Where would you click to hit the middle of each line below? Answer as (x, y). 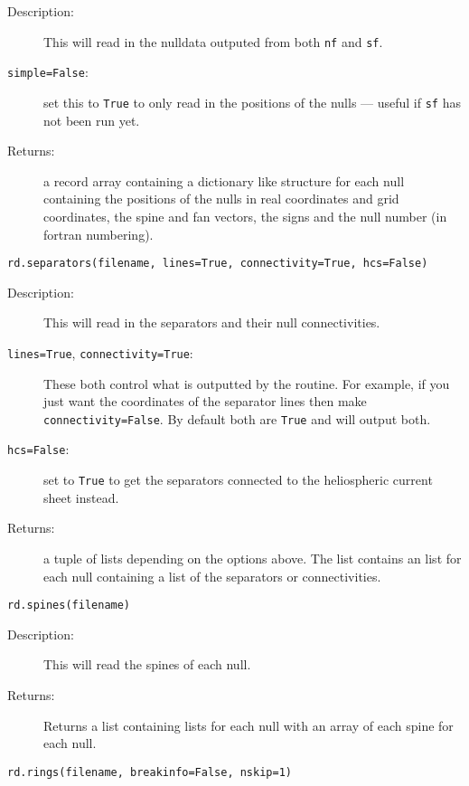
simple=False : (48, 72)
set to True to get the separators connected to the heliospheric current (238, 480)
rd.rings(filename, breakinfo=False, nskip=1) (150, 772)
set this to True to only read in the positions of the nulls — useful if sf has (252, 102)
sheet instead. (81, 497)
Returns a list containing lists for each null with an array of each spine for (249, 725)
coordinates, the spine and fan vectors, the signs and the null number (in (245, 216)
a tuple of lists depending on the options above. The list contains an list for (253, 558)
